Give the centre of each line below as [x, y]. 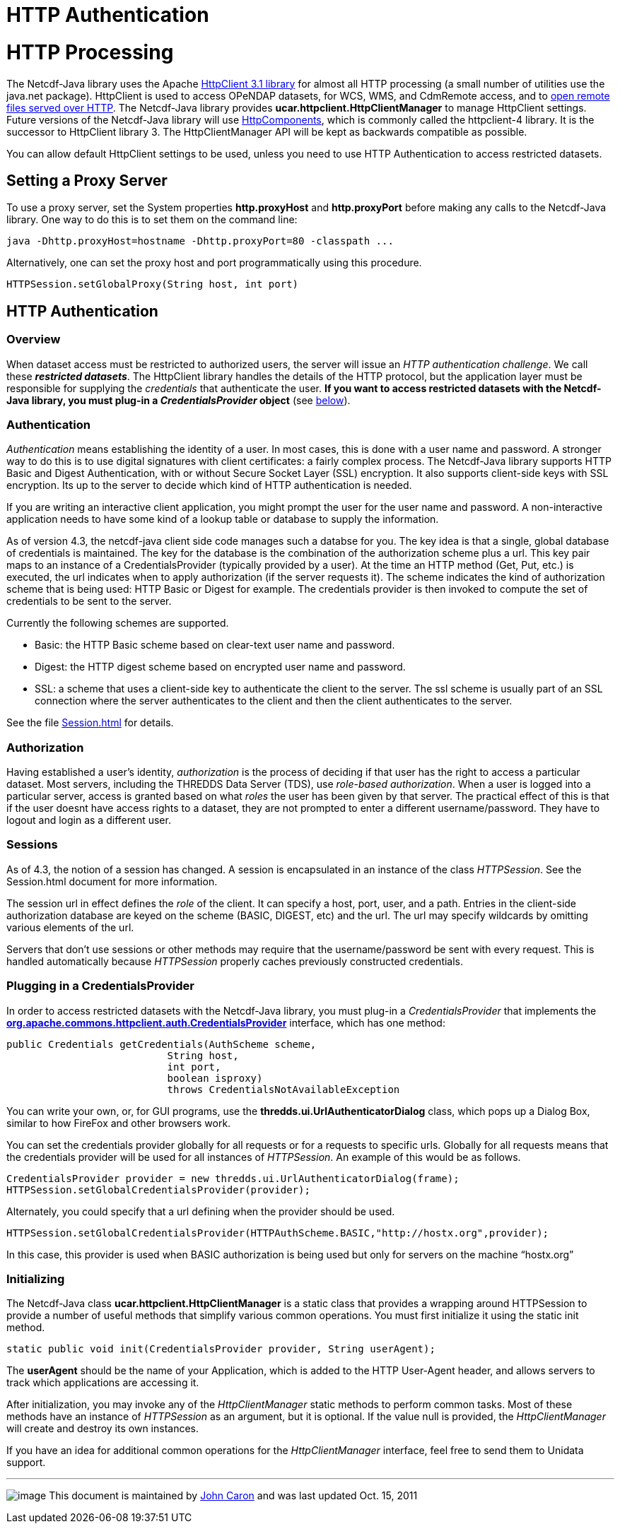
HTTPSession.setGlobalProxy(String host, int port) [153, 284]
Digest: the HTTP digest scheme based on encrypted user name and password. [220, 667]
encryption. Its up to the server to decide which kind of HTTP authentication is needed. [209, 485]
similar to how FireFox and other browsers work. [119, 1123]
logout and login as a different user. [89, 820]
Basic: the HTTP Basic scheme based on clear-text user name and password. [215, 645]
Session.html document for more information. [112, 881]
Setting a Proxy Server [87, 180]
